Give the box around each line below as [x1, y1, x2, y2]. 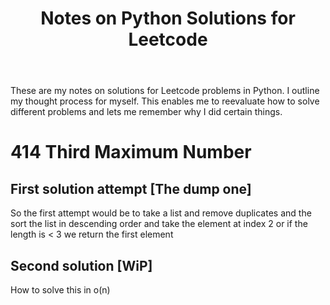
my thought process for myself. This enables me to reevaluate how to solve [10, 95, 320, 107]
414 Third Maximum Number [10, 141, 252, 164]
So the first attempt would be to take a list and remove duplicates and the [10, 207, 312, 219]
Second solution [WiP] [10, 257, 153, 274]
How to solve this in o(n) [10, 284, 111, 296]
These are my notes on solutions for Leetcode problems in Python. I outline [10, 85, 320, 97]
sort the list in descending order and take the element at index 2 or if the [10, 218, 308, 230]
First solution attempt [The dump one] [10, 180, 252, 197]
